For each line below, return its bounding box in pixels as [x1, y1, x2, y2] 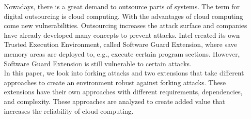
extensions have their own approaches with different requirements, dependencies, [4, 87, 243, 97]
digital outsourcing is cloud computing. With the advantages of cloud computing [4, 11, 243, 21]
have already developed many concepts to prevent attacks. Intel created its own [4, 30, 240, 40]
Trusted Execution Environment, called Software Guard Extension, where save [4, 39, 237, 49]
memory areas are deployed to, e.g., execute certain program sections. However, [4, 48, 240, 59]
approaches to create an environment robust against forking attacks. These [4, 77, 226, 87]
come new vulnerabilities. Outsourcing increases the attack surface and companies [4, 20, 247, 30]
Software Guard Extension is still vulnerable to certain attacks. [4, 58, 191, 68]
